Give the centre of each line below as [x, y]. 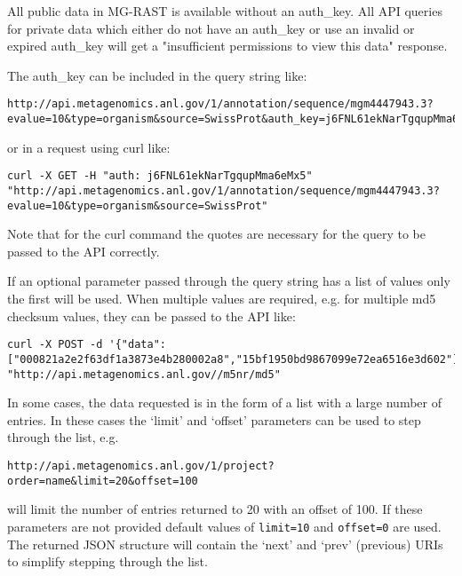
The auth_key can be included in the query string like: [157, 75]
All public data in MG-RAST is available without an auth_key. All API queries [225, 11]
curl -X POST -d [55, 345]
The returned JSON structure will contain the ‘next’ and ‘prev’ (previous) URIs [225, 544]
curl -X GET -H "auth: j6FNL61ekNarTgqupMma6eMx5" [160, 176]
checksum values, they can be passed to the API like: [151, 316]
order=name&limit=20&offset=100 [103, 481]
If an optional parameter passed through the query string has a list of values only [229, 281]
